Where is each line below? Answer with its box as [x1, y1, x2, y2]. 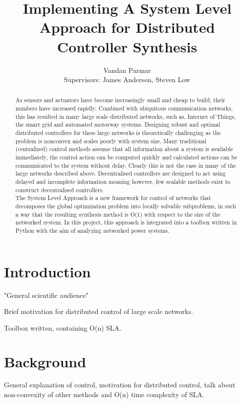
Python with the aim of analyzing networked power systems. [15, 226, 170, 234]
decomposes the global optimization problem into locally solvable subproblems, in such [15, 202, 236, 210]
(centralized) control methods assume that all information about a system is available [15, 145, 233, 153]
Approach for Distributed [39, 17, 215, 37]
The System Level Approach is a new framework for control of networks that [15, 194, 211, 202]
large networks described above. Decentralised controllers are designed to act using [15, 169, 226, 178]
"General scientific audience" [4, 290, 88, 300]
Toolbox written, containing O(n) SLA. [4, 322, 122, 333]
